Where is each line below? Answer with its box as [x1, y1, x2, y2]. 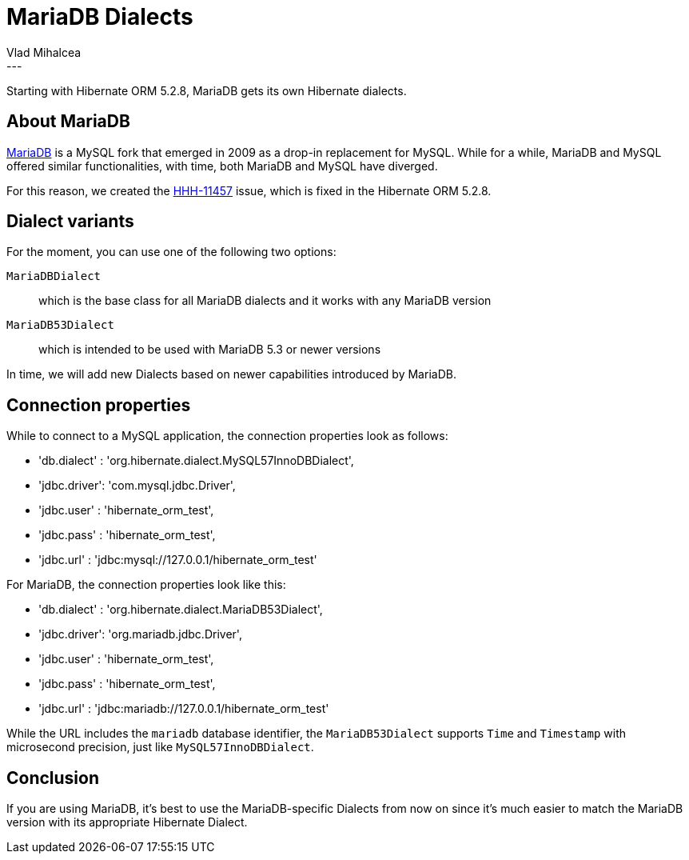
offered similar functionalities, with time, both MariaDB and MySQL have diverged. [6, 158, 438, 173]
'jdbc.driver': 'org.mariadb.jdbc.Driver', [38, 627, 242, 642]
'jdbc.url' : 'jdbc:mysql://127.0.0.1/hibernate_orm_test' [38, 553, 317, 567]
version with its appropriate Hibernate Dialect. [6, 815, 248, 830]
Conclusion [6, 767, 100, 788]
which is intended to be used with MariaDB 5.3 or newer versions [38, 342, 381, 357]
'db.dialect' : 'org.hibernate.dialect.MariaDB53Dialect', [38, 602, 323, 617]
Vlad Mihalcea [6, 45, 82, 59]
